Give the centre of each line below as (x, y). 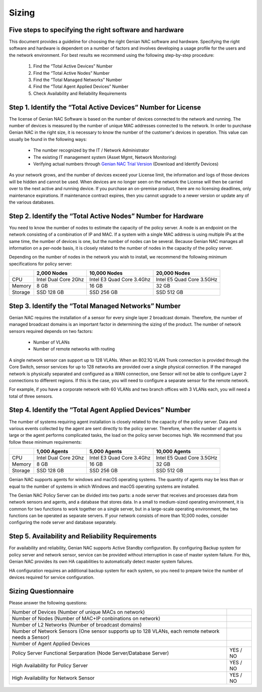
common (18, 509)
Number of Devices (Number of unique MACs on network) (78, 612)
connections (21, 380)
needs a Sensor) (31, 638)
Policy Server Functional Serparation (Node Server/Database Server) (90, 653)
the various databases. (32, 202)
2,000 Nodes (52, 273)
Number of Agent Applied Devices (51, 644)
